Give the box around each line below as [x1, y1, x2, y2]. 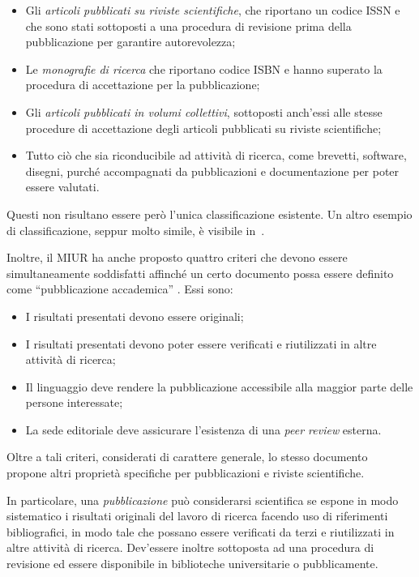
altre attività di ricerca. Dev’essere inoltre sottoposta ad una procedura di [6, 539, 374, 556]
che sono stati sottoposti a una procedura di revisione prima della [25, 17, 352, 34]
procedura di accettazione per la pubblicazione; [25, 76, 260, 93]
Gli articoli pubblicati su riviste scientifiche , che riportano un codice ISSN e [25, 2, 400, 18]
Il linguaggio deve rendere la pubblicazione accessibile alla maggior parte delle [25, 378, 413, 395]
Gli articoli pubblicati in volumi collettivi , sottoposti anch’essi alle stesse [25, 103, 383, 120]
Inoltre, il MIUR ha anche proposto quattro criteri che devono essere [6, 249, 348, 266]
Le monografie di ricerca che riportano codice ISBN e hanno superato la [25, 60, 383, 77]
